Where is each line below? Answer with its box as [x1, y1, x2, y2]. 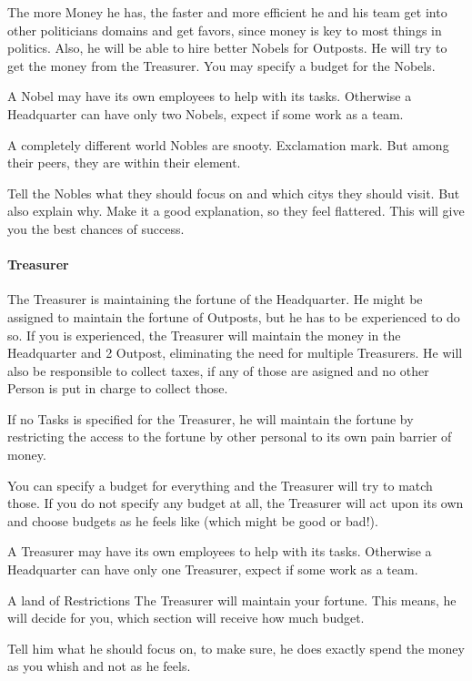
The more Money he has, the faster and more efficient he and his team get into [7, 3, 447, 21]
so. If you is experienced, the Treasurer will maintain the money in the [7, 325, 401, 344]
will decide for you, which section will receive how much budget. [7, 608, 365, 627]
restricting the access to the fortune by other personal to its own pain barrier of [7, 427, 452, 446]
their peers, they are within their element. [7, 153, 241, 172]
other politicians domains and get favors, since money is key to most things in [7, 20, 442, 39]
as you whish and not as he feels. [7, 656, 191, 676]
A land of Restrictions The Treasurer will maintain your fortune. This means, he [7, 590, 457, 609]
